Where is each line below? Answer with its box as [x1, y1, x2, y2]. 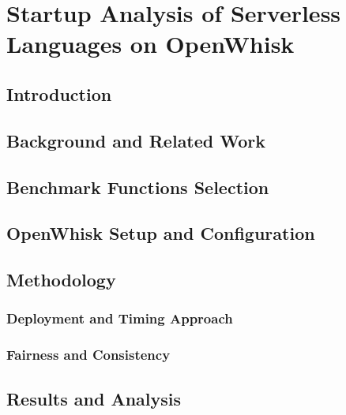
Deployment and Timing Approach [6, 308, 233, 328]
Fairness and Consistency [6, 345, 171, 365]
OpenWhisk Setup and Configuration [6, 221, 315, 245]
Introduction [6, 81, 112, 106]
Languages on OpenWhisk [6, 28, 295, 60]
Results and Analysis [6, 386, 182, 410]
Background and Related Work [6, 128, 266, 152]
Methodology [6, 267, 116, 292]
